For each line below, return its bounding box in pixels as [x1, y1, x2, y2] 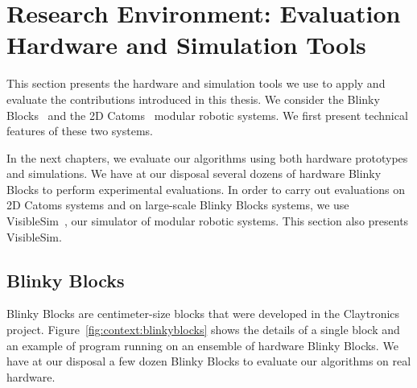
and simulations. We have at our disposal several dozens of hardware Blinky [6, 165, 382, 182]
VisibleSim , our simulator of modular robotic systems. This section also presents [6, 213, 409, 229]
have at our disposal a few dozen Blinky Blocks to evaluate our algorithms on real [6, 353, 411, 369]
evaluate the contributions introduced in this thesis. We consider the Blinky [6, 90, 380, 107]
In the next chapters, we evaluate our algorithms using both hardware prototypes [6, 149, 408, 166]
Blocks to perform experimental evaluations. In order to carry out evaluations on [6, 180, 405, 197]
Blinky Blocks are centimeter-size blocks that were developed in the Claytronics [6, 305, 400, 322]
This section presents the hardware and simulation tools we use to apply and [6, 75, 386, 92]
